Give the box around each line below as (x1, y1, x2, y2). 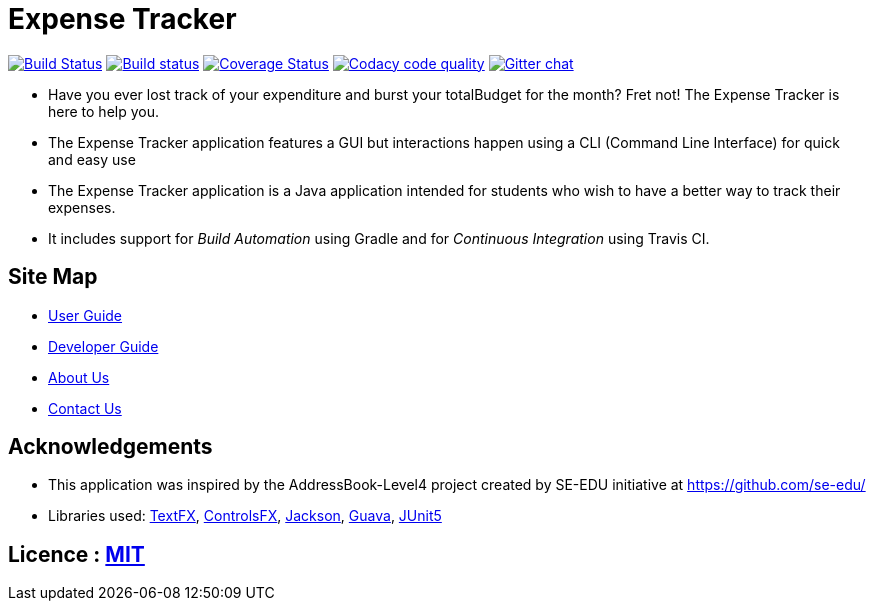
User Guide (48, 306, 123, 324)
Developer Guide (48, 337, 159, 355)
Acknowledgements (8, 434, 213, 460)
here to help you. (48, 102, 159, 120)
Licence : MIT (8, 541, 145, 567)
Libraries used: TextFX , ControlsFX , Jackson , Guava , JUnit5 (48, 507, 442, 525)
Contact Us (48, 399, 122, 417)
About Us (48, 368, 110, 386)
